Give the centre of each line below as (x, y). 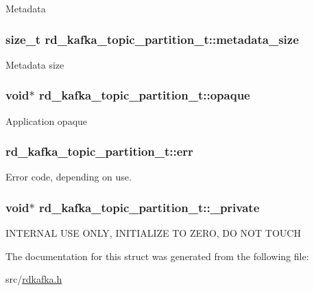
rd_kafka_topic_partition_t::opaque (144, 95)
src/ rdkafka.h (34, 279)
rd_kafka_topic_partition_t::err (99, 151)
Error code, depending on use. (69, 177)
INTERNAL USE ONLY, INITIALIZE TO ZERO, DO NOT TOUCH (153, 233)
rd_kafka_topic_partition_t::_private (149, 207)
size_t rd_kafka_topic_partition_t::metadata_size (152, 39)
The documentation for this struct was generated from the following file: (157, 256)
